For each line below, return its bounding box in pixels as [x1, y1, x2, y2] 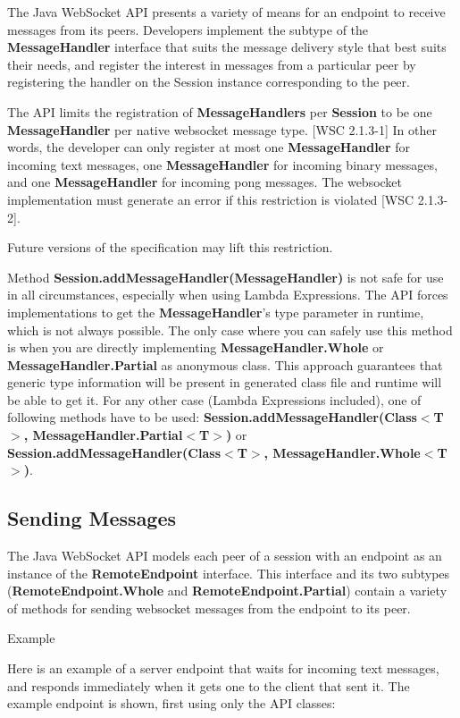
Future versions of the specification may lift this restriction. [7, 238, 333, 257]
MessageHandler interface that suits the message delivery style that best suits [7, 38, 447, 56]
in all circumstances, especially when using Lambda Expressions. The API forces [7, 285, 448, 304]
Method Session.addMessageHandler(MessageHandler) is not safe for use [7, 267, 444, 286]
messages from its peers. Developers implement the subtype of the [7, 20, 369, 38]
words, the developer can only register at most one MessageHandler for [7, 138, 411, 156]
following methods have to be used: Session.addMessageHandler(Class [7, 408, 417, 427]
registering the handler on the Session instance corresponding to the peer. [7, 72, 410, 91]
